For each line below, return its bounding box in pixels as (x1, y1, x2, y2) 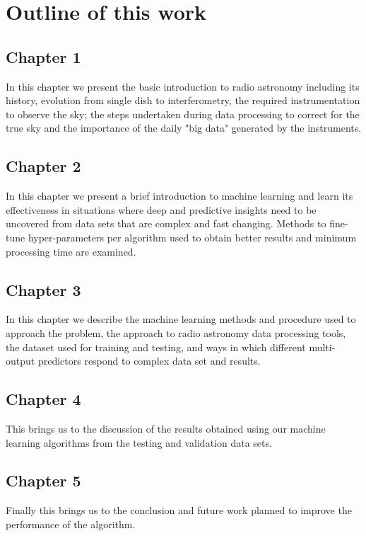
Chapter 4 (6, 388, 81, 410)
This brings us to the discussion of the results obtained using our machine (6, 421, 326, 435)
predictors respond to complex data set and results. (37, 353, 261, 368)
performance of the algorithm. (6, 516, 136, 531)
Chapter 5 (6, 469, 81, 491)
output (6, 353, 35, 368)
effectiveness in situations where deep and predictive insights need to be (6, 202, 317, 217)
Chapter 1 (6, 45, 81, 67)
